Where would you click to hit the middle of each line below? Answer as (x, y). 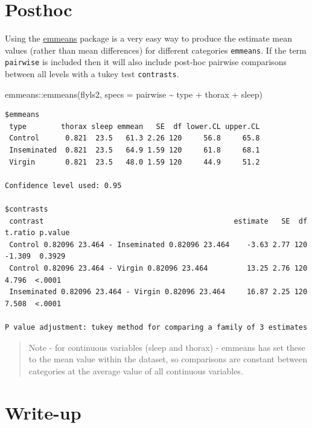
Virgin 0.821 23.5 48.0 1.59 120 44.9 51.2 (135, 162)
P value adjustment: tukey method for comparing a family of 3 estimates (156, 327)
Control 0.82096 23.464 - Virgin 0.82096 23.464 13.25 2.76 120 (158, 268)
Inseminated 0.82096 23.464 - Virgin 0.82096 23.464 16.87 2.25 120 (158, 292)
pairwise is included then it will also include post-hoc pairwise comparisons (146, 62)
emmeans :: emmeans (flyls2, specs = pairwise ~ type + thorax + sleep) (134, 94)
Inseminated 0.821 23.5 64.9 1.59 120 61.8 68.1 (135, 150)
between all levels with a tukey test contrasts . (92, 74)
